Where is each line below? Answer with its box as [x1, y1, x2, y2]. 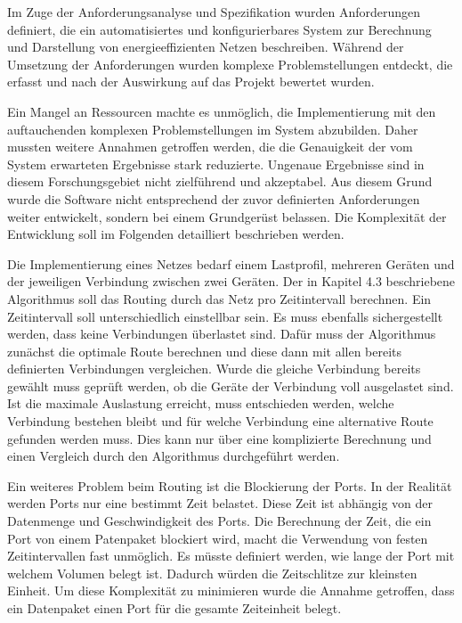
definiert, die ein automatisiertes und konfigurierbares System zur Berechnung [7, 20, 432, 38]
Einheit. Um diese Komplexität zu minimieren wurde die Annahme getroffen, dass [7, 581, 455, 600]
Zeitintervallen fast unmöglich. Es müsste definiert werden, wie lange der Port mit [7, 546, 455, 565]
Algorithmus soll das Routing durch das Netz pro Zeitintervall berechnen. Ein [7, 289, 432, 307]
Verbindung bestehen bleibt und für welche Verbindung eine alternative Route [7, 412, 434, 430]
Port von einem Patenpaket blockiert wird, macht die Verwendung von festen [7, 529, 428, 547]
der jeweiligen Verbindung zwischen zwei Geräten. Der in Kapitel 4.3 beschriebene [7, 272, 456, 291]
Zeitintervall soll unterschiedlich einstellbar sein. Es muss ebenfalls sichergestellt [7, 307, 443, 325]
